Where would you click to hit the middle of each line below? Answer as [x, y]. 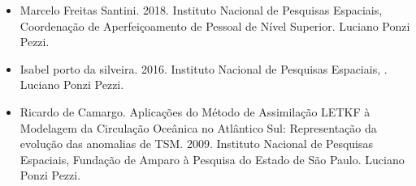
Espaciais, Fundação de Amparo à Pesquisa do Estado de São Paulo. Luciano [212, 159]
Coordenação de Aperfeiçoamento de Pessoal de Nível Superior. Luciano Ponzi [215, 25]
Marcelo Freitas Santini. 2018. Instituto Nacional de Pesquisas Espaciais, [201, 10]
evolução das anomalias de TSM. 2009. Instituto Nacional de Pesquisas [197, 144]
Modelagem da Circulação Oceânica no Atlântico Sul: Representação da [198, 127]
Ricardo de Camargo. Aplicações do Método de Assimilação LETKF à [195, 111]
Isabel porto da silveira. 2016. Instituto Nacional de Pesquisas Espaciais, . [204, 68]
